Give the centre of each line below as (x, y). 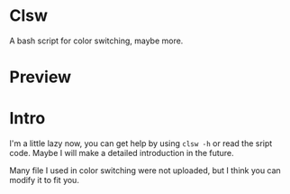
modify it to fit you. (44, 180)
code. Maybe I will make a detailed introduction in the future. (122, 153)
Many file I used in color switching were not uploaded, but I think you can (145, 171)
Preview (41, 77)
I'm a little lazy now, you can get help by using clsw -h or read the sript (141, 143)
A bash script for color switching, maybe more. (96, 41)
